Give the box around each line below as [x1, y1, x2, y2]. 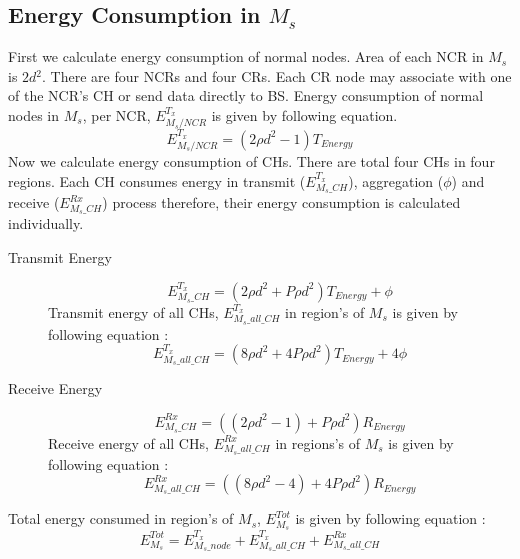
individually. [8, 213, 84, 234]
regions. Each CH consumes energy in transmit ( [8, 170, 306, 191]
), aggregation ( [348, 170, 444, 191]
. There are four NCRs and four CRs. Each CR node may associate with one [42, 65, 512, 86]
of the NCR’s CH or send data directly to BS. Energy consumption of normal [8, 85, 484, 106]
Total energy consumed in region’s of [8, 508, 234, 529]
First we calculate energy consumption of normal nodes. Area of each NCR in [8, 46, 484, 67]
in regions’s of [275, 432, 361, 453]
